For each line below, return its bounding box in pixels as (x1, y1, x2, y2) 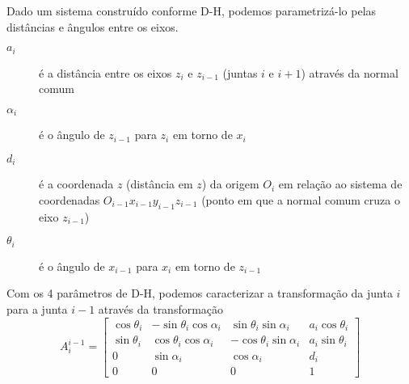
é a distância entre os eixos (39, 64, 172, 81)
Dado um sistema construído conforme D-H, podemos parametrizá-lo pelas (6, 2, 377, 19)
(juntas (222, 64, 258, 81)
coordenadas (39, 191, 100, 208)
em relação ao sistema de (278, 175, 403, 192)
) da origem (201, 175, 259, 192)
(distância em (126, 175, 193, 192)
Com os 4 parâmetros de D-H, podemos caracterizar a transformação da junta (6, 285, 393, 302)
